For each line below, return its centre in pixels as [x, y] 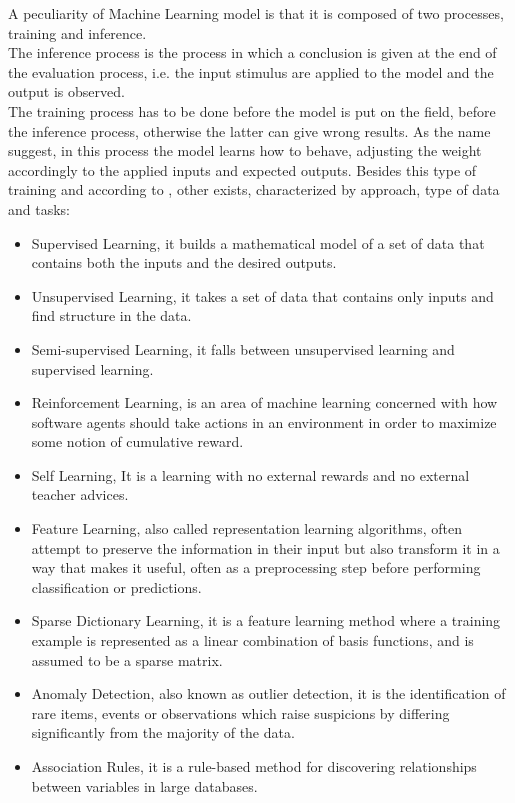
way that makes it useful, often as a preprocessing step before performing [256, 567]
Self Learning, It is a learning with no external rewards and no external [250, 474]
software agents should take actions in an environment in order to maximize [264, 421]
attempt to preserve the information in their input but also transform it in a [265, 547]
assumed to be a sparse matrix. [127, 659]
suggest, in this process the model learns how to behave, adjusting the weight [245, 150]
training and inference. [77, 32]
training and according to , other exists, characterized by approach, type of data [254, 189]
